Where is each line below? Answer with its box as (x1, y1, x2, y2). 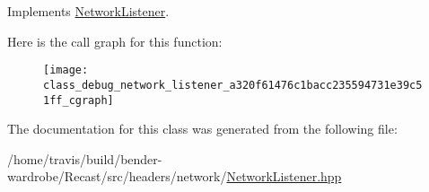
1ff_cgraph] (43, 93, 114, 107)
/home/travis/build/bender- (7, 149, 162, 168)
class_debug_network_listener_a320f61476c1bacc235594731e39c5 (43, 78, 423, 92)
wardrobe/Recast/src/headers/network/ (7, 167, 227, 186)
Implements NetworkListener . (7, 2, 170, 20)
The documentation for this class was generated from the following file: (7, 119, 398, 138)
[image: (43, 64, 89, 77)
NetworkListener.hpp (226, 167, 342, 186)
